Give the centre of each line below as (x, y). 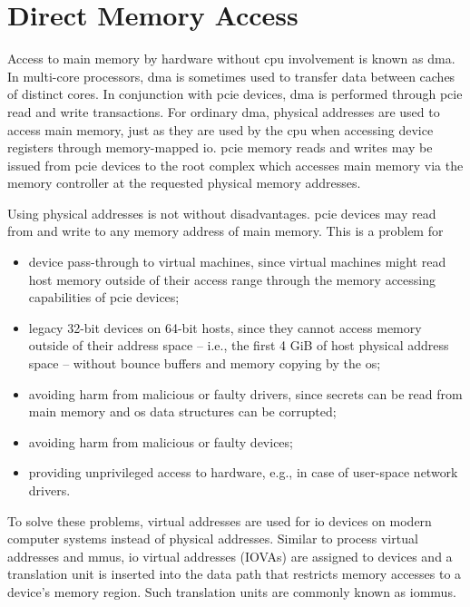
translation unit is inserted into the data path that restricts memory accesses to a (235, 574)
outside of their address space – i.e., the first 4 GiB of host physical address (239, 345)
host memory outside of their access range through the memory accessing (232, 279)
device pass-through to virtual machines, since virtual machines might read (237, 262)
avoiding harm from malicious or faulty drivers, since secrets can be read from (245, 393)
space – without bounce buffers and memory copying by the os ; (205, 363)
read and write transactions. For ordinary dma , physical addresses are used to (224, 111)
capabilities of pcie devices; (104, 297)
